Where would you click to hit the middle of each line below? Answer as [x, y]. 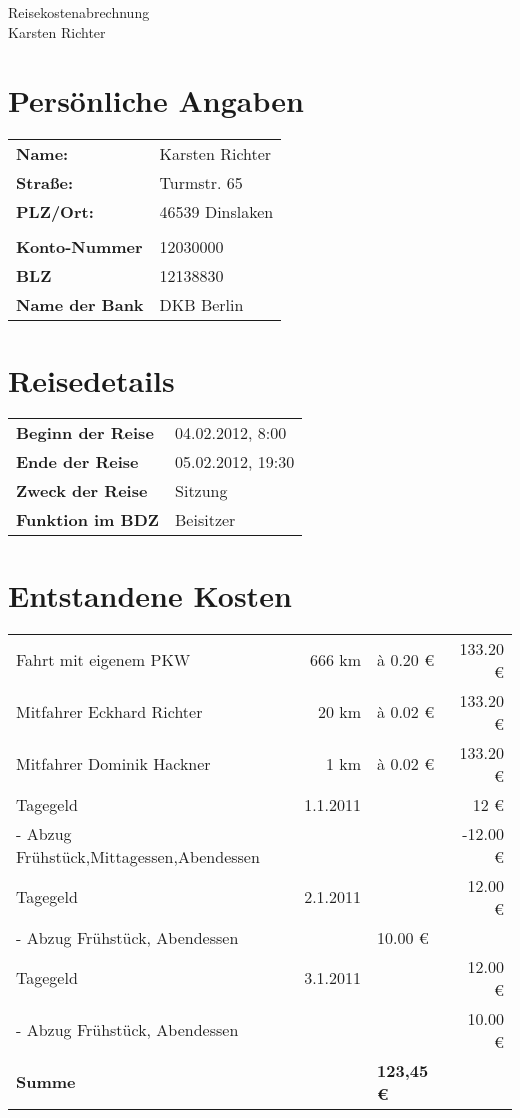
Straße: [44, 183]
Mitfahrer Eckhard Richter [109, 712]
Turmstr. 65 [201, 183]
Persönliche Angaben [156, 100]
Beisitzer [205, 520]
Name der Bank [80, 305]
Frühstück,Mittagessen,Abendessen [138, 856]
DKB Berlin [201, 305]
